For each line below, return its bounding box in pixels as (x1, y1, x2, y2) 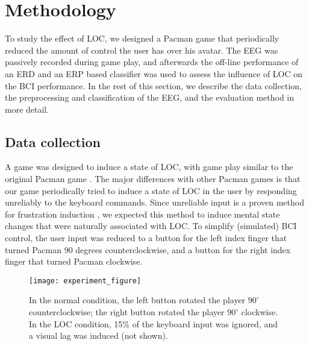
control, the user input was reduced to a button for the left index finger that (5, 231, 287, 244)
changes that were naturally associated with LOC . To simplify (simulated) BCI (5, 219, 297, 232)
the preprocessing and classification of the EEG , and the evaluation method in (5, 91, 295, 104)
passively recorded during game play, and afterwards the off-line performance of (5, 55, 299, 68)
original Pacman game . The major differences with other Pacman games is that (5, 172, 301, 185)
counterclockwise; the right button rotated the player (29, 306, 225, 318)
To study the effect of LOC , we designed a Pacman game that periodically (5, 32, 279, 45)
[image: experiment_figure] (29, 276, 142, 285)
